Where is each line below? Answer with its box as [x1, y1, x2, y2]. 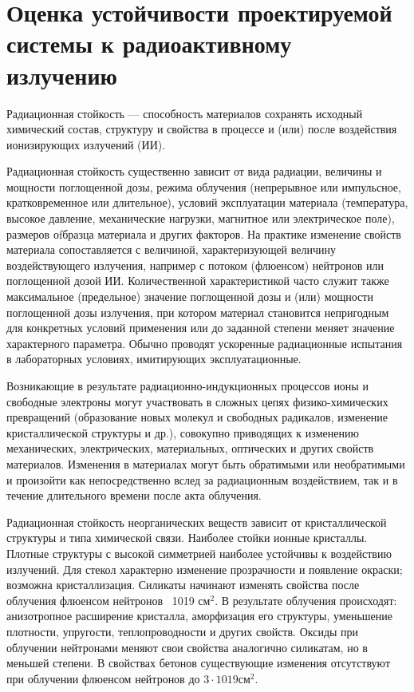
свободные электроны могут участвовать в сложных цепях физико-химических [6, 393, 388, 409]
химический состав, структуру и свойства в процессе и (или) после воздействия [6, 121, 397, 137]
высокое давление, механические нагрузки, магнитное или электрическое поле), [6, 210, 395, 227]
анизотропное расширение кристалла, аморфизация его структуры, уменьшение [6, 607, 392, 624]
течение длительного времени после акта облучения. [6, 487, 262, 504]
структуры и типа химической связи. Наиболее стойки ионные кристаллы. [6, 529, 368, 546]
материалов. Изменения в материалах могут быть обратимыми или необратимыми [6, 455, 405, 472]
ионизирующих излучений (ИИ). [6, 136, 166, 152]
